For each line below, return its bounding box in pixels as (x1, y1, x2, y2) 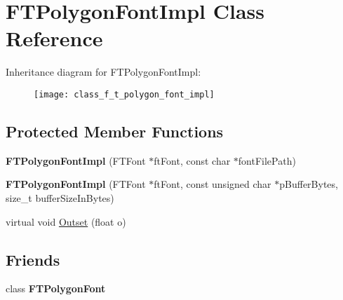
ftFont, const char (154, 153, 231, 168)
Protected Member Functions (6, 120, 224, 142)
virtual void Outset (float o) (6, 214, 126, 229)
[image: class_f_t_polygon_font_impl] (34, 89, 215, 100)
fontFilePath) (238, 153, 296, 168)
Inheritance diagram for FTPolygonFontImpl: (6, 64, 201, 79)
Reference (6, 24, 103, 53)
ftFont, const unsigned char (154, 177, 271, 191)
